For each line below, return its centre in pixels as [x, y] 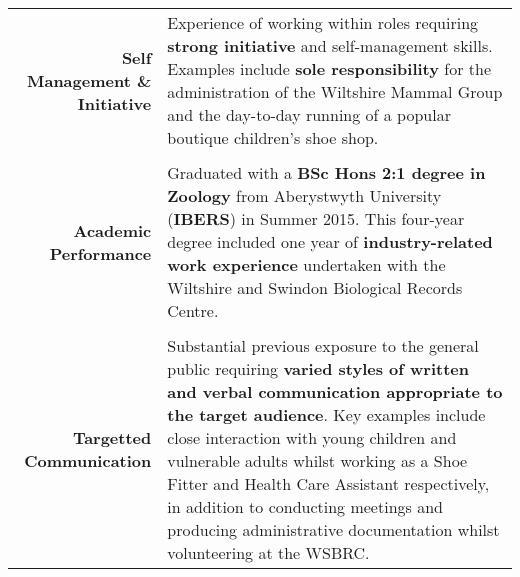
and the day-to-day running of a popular [309, 114]
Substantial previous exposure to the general [323, 345]
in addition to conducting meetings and [305, 506]
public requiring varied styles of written [318, 368]
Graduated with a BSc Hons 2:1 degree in [326, 172]
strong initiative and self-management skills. [330, 45]
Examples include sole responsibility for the [329, 68]
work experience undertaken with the [306, 264]
